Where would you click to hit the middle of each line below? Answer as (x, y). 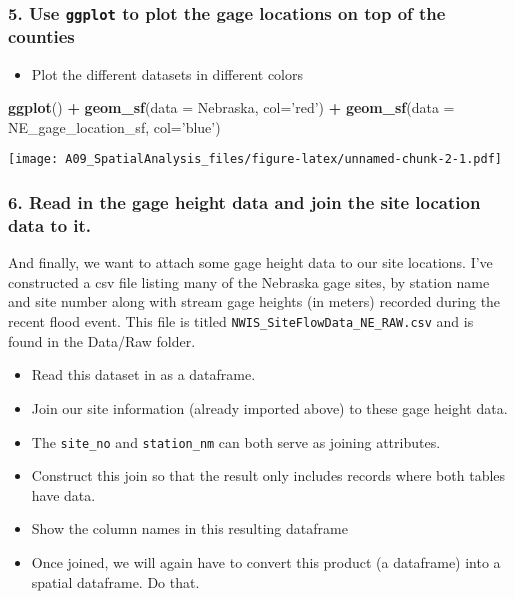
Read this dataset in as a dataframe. (143, 374)
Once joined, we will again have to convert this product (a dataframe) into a (266, 561)
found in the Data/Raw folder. (102, 340)
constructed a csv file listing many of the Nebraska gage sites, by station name (249, 281)
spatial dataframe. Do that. (115, 581)
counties (41, 36)
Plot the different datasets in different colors (167, 73)
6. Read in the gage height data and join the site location (244, 202)
